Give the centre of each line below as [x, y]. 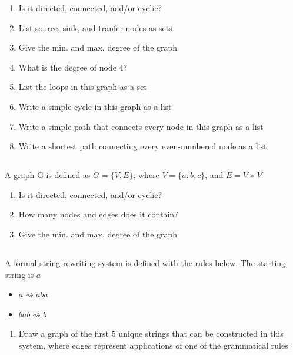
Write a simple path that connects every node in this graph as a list [141, 126]
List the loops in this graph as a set [83, 87]
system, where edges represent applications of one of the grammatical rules [153, 345]
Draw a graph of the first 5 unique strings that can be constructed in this [151, 334]
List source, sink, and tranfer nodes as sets [95, 27]
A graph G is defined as [48, 175]
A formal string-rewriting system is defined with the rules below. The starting [145, 262]
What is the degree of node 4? [73, 67]
